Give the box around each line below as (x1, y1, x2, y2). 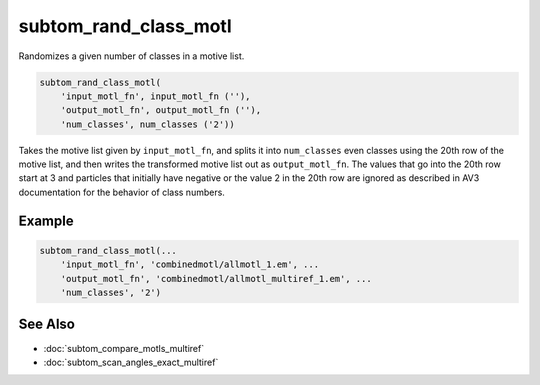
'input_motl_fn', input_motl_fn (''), (60, 90, 251, 102)
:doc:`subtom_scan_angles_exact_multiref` (43, 356, 219, 368)
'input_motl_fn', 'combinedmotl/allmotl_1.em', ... (60, 259, 320, 270)
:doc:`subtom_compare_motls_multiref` (43, 342, 205, 354)
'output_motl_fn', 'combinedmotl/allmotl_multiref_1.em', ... (60, 273, 372, 284)
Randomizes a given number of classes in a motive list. (18, 50, 245, 62)
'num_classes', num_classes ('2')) (60, 118, 235, 130)
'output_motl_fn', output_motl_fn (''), (60, 105, 262, 116)
